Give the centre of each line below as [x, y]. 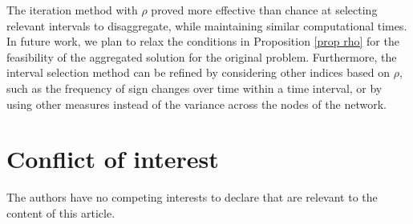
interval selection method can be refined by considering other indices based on [198, 72]
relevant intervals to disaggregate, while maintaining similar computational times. [207, 25]
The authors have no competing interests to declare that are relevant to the [192, 197]
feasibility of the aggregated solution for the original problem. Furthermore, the [202, 56]
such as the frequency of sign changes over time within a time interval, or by [194, 88]
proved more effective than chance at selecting [264, 10]
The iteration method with [72, 10]
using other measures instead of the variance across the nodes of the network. [196, 104]
